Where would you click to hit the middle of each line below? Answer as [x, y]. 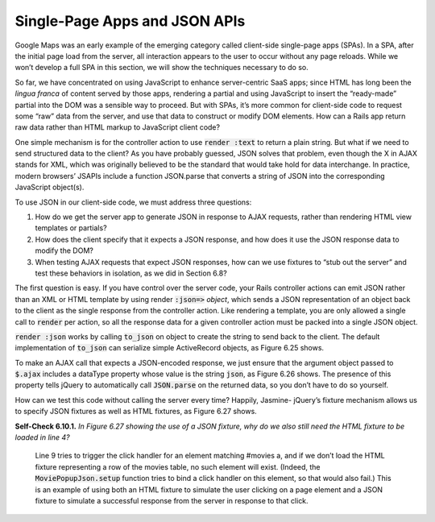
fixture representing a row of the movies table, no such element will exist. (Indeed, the [178, 466]
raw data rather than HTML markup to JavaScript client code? [118, 127]
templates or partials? [71, 228]
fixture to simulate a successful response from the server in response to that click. [172, 501]
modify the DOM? [64, 251]
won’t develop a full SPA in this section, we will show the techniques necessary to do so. [162, 68]
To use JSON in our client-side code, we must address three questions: [133, 202]
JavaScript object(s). [50, 187]
